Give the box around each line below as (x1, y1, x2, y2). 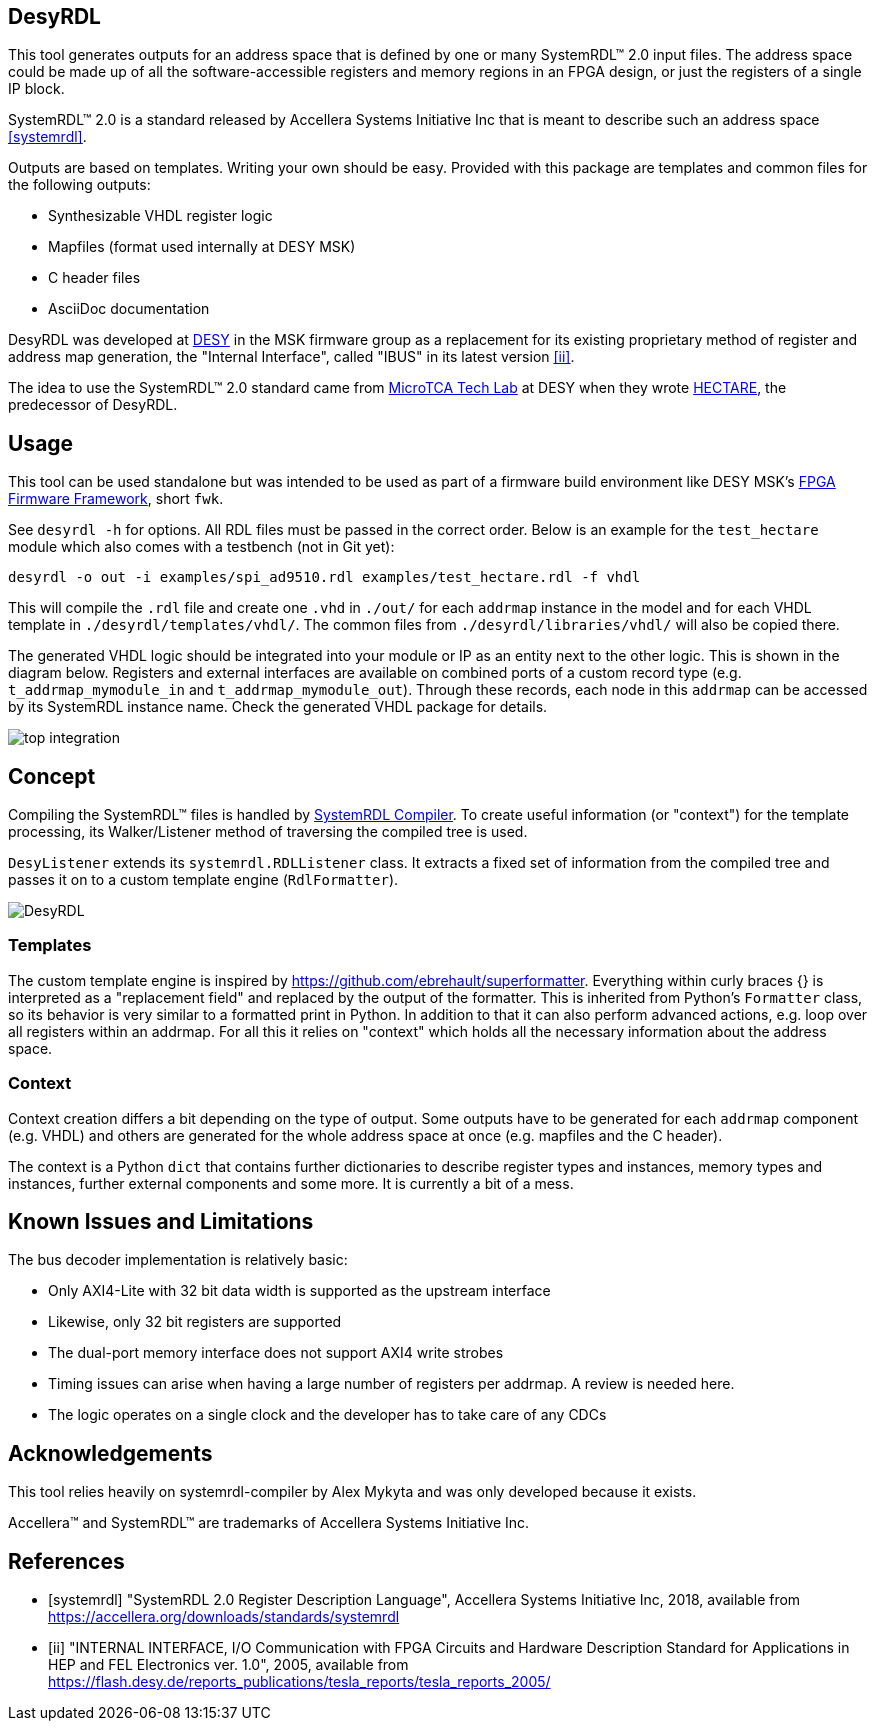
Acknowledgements (8, 1440, 213, 1466)
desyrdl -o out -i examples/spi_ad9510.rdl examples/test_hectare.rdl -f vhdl (8, 569, 641, 586)
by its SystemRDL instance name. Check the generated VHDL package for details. (8, 698, 548, 716)
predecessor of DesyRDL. (8, 396, 178, 414)
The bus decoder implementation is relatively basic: (8, 1251, 348, 1269)
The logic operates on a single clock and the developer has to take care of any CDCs (48, 1406, 607, 1424)
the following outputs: (8, 176, 151, 194)
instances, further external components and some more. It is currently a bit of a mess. (8, 1174, 574, 1192)
